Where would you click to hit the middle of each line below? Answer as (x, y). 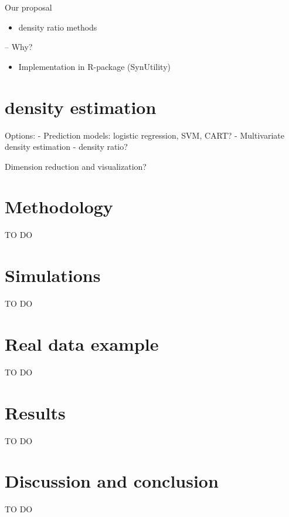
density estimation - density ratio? (66, 147)
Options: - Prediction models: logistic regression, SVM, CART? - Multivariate (144, 135)
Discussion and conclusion (112, 481)
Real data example (82, 343)
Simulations (53, 275)
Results (35, 412)
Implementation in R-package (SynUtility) (95, 66)
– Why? (19, 47)
